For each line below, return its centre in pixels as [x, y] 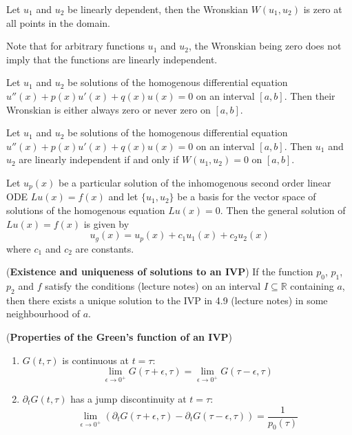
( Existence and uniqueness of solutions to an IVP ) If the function [160, 272]
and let [123, 197]
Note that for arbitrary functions [75, 46]
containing [312, 286]
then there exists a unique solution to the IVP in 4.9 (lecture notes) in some [167, 300]
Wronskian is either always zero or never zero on [108, 109]
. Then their [310, 95]
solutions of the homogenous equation [86, 210]
